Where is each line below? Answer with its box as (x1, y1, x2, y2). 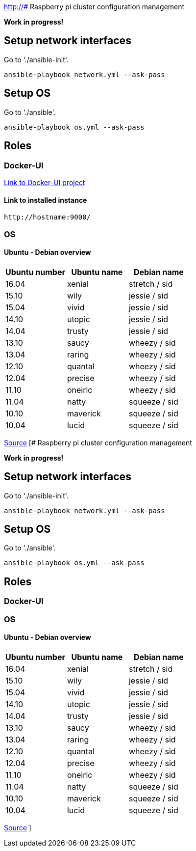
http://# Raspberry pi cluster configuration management (4, 2, 185, 11)
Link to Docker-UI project (4, 178, 85, 187)
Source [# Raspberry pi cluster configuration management (4, 438, 192, 447)
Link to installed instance (4, 195, 87, 204)
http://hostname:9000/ (4, 213, 91, 221)
